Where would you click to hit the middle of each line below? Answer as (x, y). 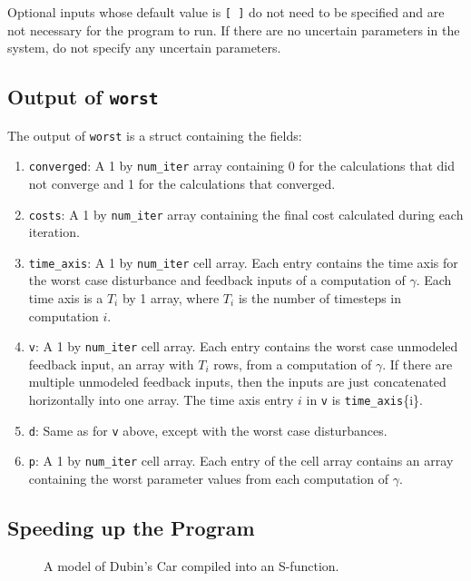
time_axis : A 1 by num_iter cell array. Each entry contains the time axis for (243, 262)
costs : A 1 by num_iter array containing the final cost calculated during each (246, 214)
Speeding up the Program (131, 528)
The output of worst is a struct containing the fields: (155, 135)
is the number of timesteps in (320, 298)
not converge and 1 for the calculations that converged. (182, 183)
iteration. (54, 232)
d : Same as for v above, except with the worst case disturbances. (208, 430)
